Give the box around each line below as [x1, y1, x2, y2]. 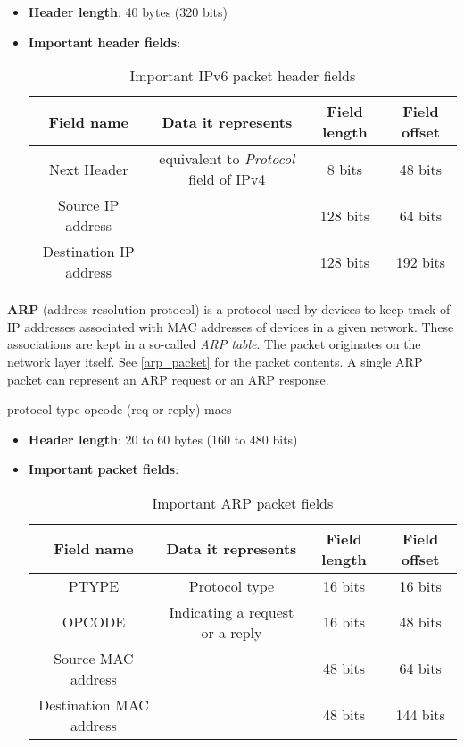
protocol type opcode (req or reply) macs [7, 400, 232, 419]
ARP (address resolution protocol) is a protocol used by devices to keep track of [7, 300, 451, 319]
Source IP [58, 195, 120, 216]
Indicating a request [169, 601, 294, 622]
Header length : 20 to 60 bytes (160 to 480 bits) [28, 429, 298, 448]
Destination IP [42, 241, 135, 262]
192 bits [395, 251, 445, 272]
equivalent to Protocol [159, 148, 295, 170]
